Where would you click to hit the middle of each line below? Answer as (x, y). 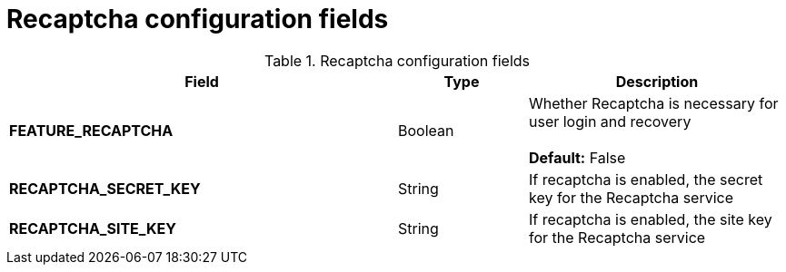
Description (657, 81)
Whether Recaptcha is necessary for (653, 103)
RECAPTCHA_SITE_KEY (93, 228)
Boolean (426, 130)
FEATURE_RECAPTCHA (91, 130)
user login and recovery (610, 121)
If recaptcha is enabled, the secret (646, 179)
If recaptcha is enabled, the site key (650, 219)
